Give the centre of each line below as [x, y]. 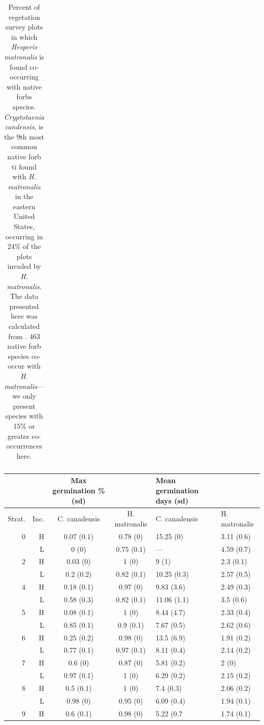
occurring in [24, 236]
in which [24, 36]
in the [24, 196]
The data [24, 296]
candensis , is [24, 127]
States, [24, 226]
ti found [24, 166]
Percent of [24, 7]
